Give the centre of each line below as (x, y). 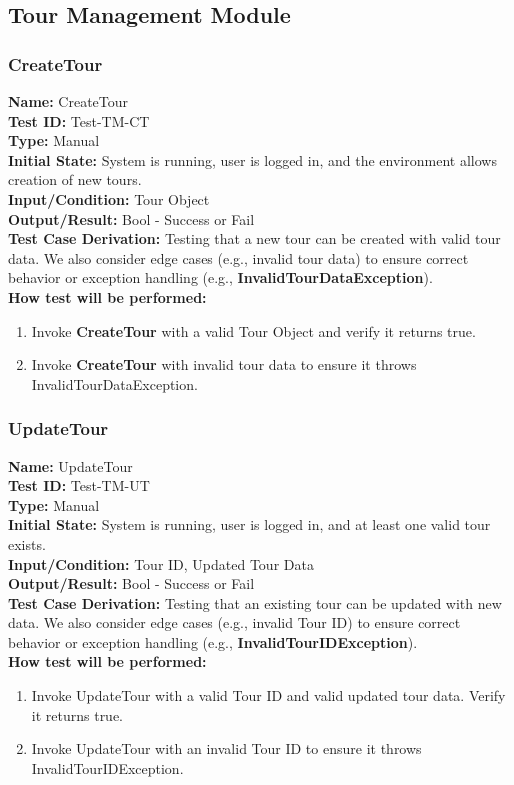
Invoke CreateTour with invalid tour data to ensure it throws (224, 364)
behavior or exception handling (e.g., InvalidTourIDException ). (213, 641)
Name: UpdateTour (70, 465)
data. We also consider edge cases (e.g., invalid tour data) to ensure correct (238, 257)
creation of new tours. (75, 179)
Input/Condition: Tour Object (109, 198)
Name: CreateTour (68, 101)
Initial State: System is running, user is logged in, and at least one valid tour (249, 524)
